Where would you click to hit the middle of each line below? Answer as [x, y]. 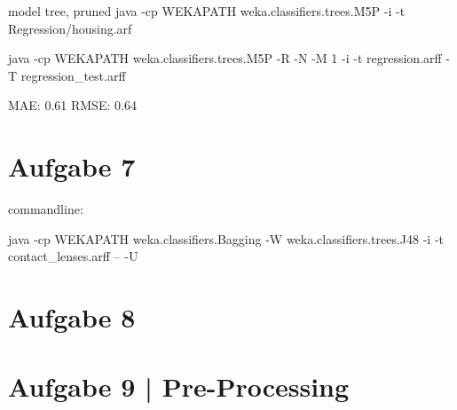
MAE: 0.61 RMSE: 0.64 [72, 105]
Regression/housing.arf [70, 28]
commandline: [46, 209]
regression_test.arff [73, 75]
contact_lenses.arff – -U [73, 256]
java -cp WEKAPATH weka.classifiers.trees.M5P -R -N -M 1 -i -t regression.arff [225, 58]
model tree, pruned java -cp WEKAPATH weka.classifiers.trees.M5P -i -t [207, 11]
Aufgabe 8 [72, 317]
